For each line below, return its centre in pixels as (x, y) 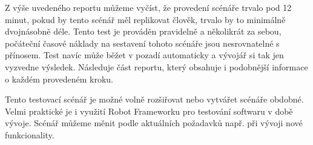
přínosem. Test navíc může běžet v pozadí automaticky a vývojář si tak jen (144, 55)
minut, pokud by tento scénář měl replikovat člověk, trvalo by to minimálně (145, 19)
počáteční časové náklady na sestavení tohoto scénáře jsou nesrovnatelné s (142, 43)
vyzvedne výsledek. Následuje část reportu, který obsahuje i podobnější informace (156, 66)
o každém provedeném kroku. (59, 79)
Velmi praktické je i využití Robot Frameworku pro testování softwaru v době (149, 111)
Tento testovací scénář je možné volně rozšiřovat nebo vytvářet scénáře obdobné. (154, 99)
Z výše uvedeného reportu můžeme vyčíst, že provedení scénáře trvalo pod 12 (148, 7)
